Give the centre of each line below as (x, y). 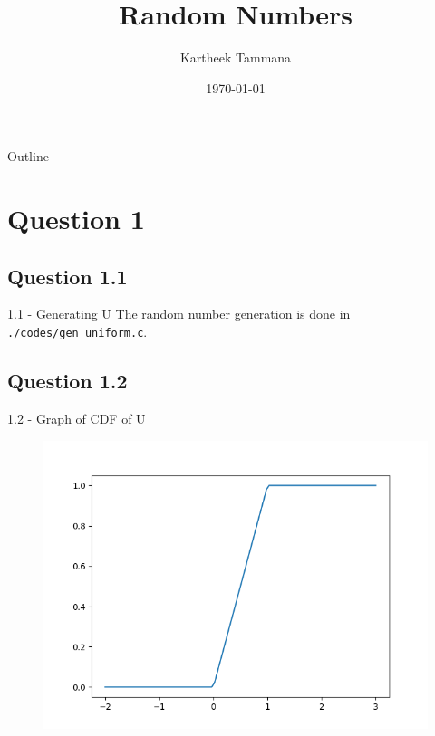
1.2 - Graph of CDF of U (77, 418)
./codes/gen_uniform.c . (77, 332)
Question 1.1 (68, 276)
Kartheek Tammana (236, 57)
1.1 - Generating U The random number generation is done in (179, 314)
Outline (28, 156)
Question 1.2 (68, 381)
